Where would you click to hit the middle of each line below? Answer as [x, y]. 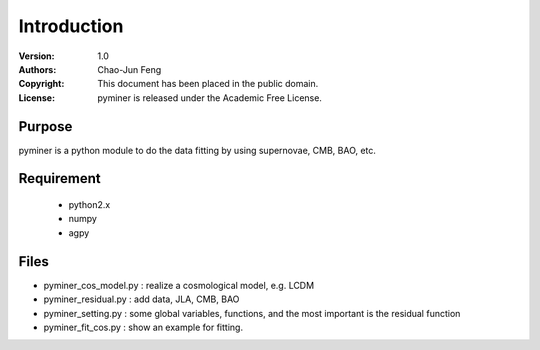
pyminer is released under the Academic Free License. [209, 97]
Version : [36, 56]
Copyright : [41, 84]
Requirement [60, 178]
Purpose [45, 126]
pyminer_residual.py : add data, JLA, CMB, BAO [141, 299]
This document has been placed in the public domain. [208, 84]
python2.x [89, 205]
